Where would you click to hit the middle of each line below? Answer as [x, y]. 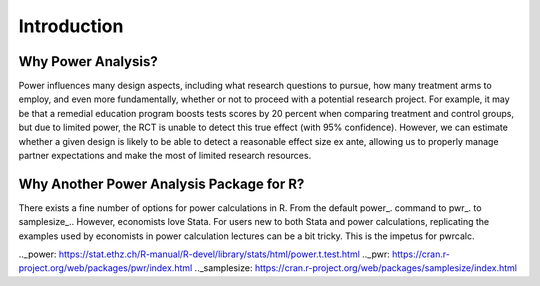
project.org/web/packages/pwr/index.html [105, 268]
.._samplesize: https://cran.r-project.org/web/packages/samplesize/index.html [355, 268]
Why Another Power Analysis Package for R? [161, 183]
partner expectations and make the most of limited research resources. [165, 156]
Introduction [71, 26]
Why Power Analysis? [88, 61]
